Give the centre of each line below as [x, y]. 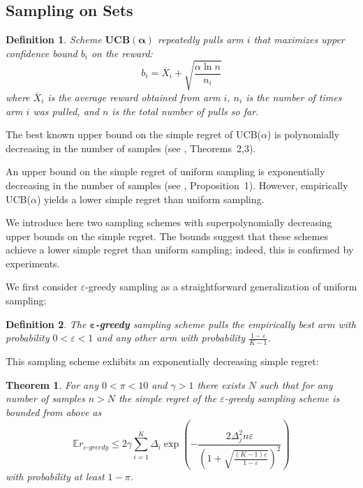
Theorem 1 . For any [52, 384]
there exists [221, 384]
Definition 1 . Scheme [54, 39]
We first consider [42, 287]
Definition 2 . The [46, 324]
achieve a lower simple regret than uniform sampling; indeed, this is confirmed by [180, 250]
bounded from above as [54, 412]
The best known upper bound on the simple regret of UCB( [134, 134]
